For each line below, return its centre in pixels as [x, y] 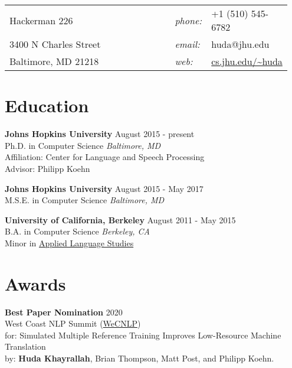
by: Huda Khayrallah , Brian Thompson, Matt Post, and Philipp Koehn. [140, 358]
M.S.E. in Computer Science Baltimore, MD [85, 200]
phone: [188, 20]
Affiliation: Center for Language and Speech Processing [105, 157]
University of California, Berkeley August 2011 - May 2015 [120, 219]
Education [47, 105]
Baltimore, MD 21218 [54, 61]
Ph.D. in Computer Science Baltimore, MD [83, 145]
